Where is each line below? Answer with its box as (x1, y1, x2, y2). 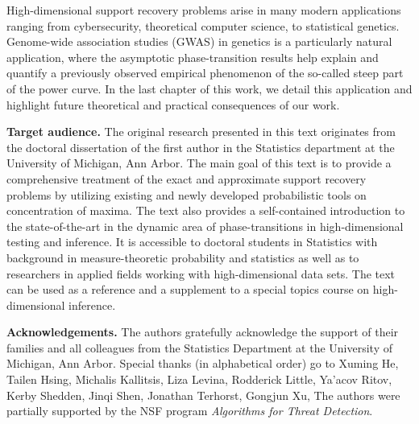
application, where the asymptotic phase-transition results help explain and (6, 48, 379, 65)
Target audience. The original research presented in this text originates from (6, 123, 396, 140)
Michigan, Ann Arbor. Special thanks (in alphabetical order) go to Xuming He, (6, 355, 399, 372)
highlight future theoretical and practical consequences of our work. (6, 96, 340, 113)
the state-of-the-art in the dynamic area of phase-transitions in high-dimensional (6, 217, 404, 234)
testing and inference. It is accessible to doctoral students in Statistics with (6, 233, 378, 250)
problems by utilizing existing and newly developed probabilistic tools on (6, 186, 367, 203)
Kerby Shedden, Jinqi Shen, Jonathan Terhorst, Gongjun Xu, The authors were (6, 386, 400, 403)
